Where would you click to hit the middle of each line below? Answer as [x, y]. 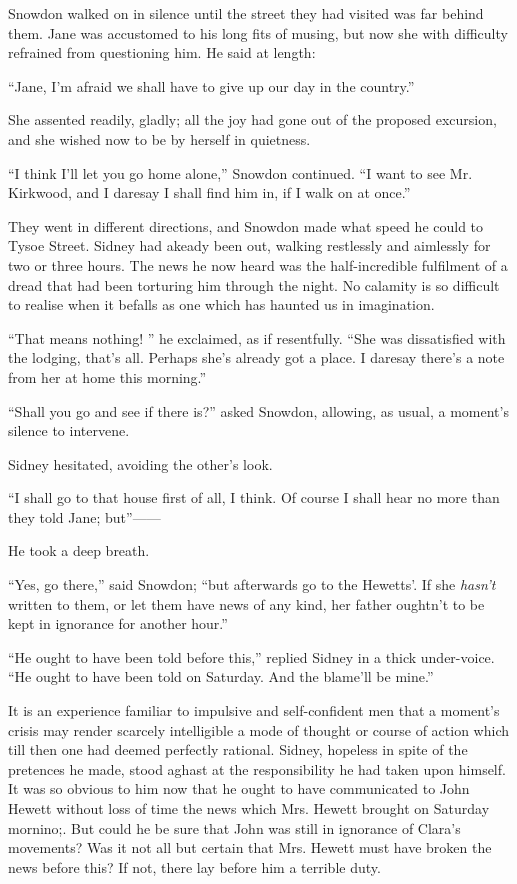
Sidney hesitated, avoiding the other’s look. [140, 463]
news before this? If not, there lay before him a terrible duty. [194, 866]
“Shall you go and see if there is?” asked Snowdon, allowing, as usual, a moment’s [258, 410]
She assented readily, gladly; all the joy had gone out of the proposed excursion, [252, 119]
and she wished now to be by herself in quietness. [159, 138]
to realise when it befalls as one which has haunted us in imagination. [221, 304]
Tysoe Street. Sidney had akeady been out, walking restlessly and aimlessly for [249, 245]
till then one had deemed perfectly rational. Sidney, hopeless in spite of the [238, 749]
